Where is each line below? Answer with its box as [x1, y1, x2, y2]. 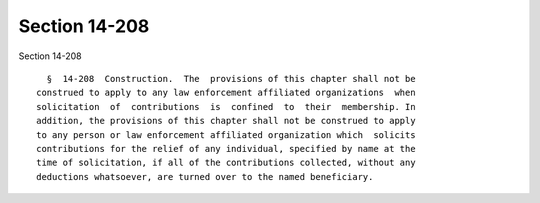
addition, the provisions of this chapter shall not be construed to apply [36, 115, 416, 127]
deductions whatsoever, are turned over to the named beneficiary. [36, 171, 374, 182]
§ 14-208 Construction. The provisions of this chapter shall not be [46, 73, 416, 84]
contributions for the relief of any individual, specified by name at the [36, 143, 416, 154]
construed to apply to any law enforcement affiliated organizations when [36, 87, 416, 99]
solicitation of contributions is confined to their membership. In [36, 101, 416, 112]
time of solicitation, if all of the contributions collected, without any [36, 157, 416, 169]
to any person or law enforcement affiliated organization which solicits [36, 129, 416, 140]
